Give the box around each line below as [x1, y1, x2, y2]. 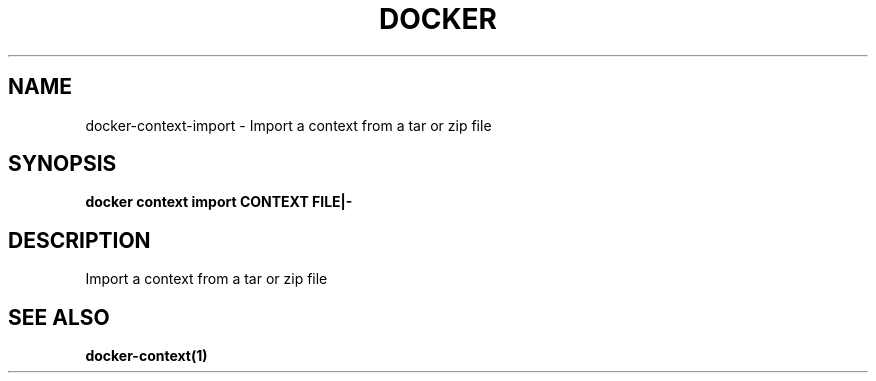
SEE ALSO [8, 304, 110, 330]
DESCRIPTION [8, 227, 151, 253]
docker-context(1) [85, 347, 208, 365]
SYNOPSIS [8, 151, 117, 177]
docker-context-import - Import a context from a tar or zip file [85, 116, 492, 134]
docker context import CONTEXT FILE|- [85, 193, 353, 211]
